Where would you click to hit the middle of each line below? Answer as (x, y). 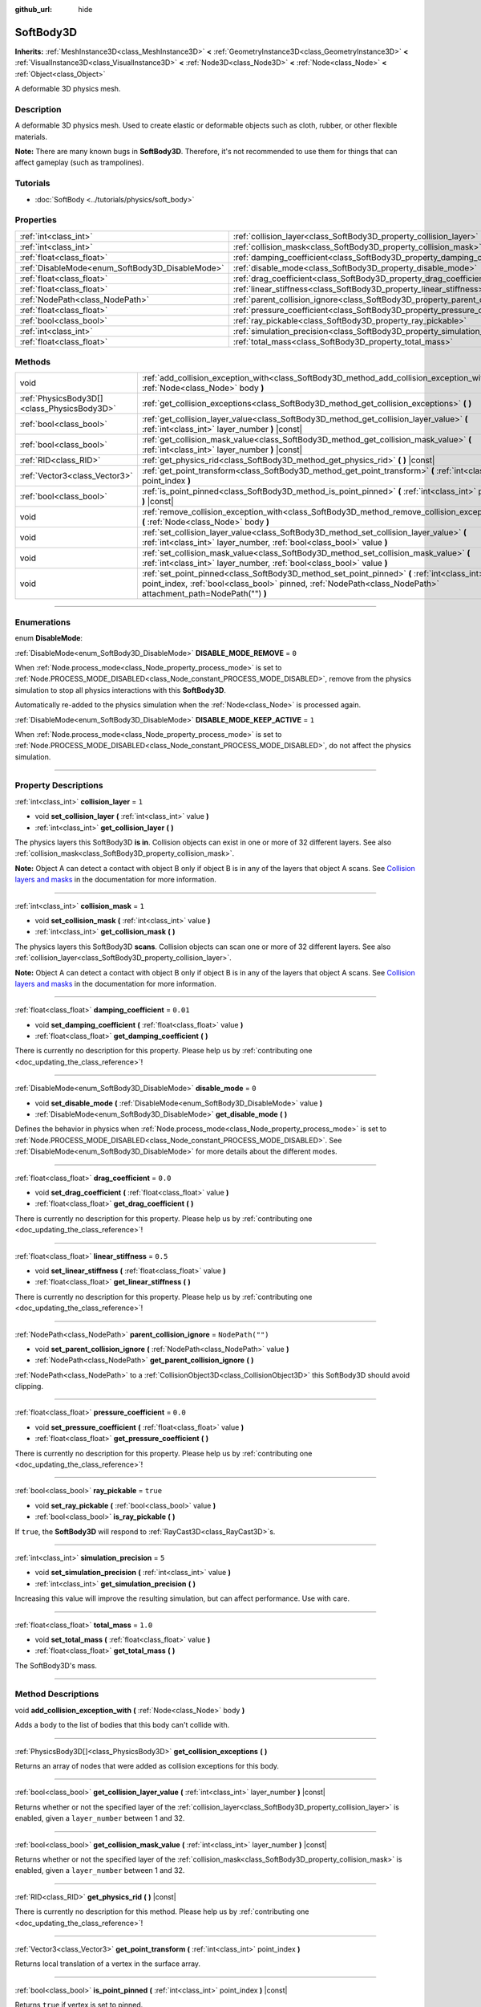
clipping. (29, 1386)
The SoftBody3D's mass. (56, 1665)
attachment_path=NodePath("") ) (204, 594)
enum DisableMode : (49, 638)
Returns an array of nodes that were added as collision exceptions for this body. (147, 1766)
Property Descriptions (59, 785)
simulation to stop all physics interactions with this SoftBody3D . (120, 690)
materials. (31, 136)
